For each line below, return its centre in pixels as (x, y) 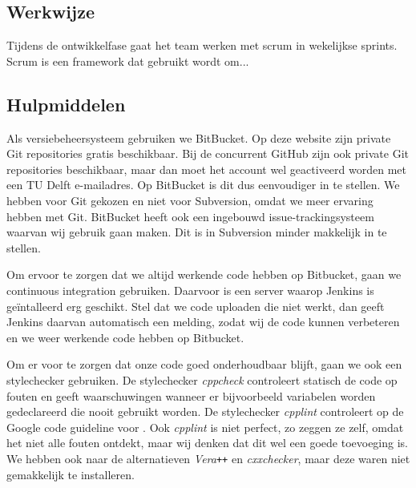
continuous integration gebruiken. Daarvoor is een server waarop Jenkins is (190, 290)
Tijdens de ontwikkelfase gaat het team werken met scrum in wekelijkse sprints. (202, 45)
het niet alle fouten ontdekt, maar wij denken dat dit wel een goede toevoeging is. (207, 443)
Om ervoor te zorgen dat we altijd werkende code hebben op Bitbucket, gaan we (204, 274)
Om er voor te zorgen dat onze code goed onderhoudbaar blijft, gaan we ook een (204, 364)
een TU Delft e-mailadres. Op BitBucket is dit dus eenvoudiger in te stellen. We (203, 185)
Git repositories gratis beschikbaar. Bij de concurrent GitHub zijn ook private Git (208, 153)
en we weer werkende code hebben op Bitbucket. (125, 337)
